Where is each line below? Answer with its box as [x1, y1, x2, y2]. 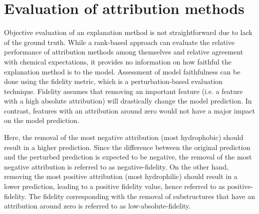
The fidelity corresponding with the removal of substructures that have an [28, 190, 255, 201]
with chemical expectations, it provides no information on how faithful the [4, 56, 232, 66]
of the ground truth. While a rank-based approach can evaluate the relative [4, 36, 235, 47]
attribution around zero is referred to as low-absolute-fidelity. [4, 200, 191, 211]
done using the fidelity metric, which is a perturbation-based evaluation [4, 76, 223, 86]
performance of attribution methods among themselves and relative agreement [4, 46, 244, 57]
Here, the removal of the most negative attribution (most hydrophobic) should [4, 132, 244, 142]
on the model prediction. [4, 115, 79, 125]
